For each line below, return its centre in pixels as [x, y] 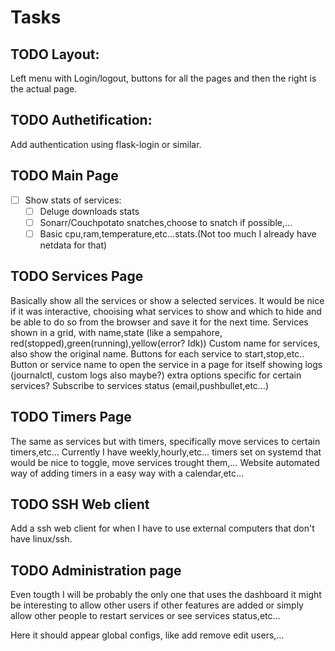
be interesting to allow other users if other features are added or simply [157, 605]
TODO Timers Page [71, 417]
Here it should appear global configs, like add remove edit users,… [147, 635]
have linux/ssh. [41, 539]
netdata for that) [73, 245]
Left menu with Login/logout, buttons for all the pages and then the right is [163, 78]
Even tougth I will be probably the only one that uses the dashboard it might [166, 595]
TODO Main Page [64, 176]
